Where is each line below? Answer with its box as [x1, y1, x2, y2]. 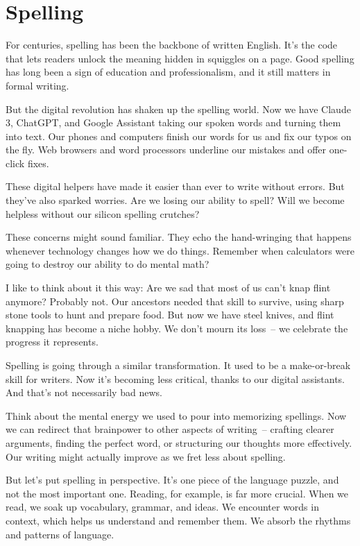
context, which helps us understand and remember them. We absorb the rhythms [6, 513, 351, 527]
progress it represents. [6, 334, 98, 349]
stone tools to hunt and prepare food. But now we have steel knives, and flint [6, 307, 334, 322]
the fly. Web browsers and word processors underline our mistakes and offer [6, 142, 327, 157]
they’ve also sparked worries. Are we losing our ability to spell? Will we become [6, 193, 345, 207]
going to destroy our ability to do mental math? [6, 257, 209, 271]
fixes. [27, 155, 49, 170]
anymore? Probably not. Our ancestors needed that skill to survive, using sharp [6, 293, 344, 308]
